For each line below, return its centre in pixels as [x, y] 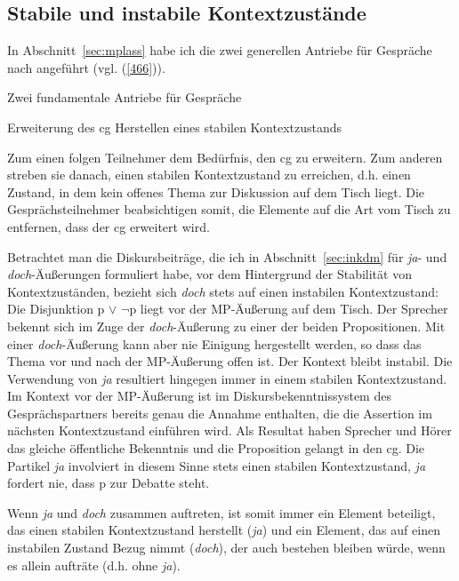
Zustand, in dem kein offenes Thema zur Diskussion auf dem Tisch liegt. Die [216, 191]
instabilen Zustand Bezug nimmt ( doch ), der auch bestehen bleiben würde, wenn [226, 548]
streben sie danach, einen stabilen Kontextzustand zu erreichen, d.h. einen [209, 175]
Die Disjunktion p [56, 309]
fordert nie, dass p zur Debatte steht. [109, 483]
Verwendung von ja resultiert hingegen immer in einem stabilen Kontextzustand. [227, 378]
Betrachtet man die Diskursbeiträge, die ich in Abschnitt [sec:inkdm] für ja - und [227, 256]
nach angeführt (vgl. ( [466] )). [86, 67]
